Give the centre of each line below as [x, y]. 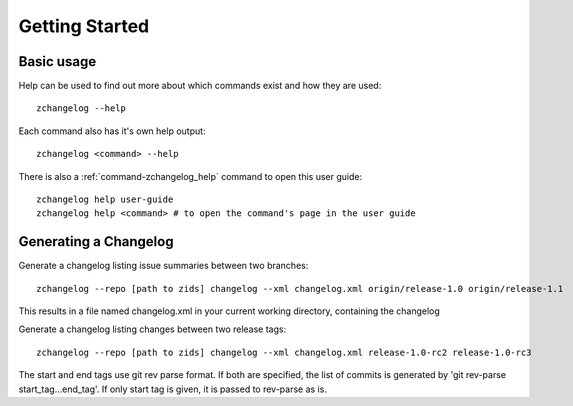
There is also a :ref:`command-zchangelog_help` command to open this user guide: [190, 176]
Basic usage [57, 61]
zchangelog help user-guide [105, 199]
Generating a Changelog [96, 241]
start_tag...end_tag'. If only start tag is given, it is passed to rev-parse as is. [172, 389]
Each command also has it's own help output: [112, 131]
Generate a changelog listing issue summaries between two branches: [163, 266]
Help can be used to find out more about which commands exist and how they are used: [200, 86]
